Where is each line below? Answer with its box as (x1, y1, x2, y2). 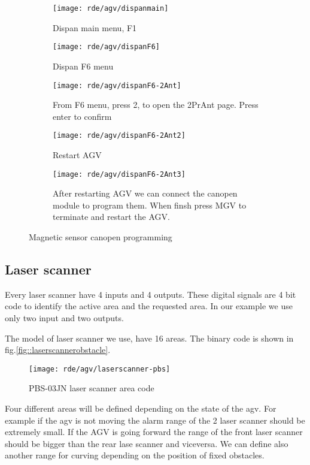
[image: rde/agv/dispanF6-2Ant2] (53, 131, 186, 140)
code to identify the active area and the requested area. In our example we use (5, 300, 293, 312)
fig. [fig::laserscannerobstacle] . (5, 343, 111, 356)
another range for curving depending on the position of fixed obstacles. (5, 449, 265, 461)
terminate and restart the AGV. (53, 210, 170, 223)
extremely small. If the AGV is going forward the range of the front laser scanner (5, 425, 303, 438)
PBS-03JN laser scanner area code (29, 382, 154, 394)
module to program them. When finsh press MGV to (53, 198, 247, 211)
